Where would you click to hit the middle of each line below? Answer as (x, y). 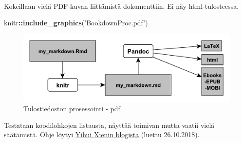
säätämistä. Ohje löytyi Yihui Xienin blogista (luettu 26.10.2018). (102, 134)
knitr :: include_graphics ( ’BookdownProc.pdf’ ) (76, 22)
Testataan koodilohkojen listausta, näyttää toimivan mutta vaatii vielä (109, 125)
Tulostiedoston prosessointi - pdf (72, 109)
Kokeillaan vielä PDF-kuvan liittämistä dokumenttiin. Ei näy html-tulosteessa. (121, 6)
